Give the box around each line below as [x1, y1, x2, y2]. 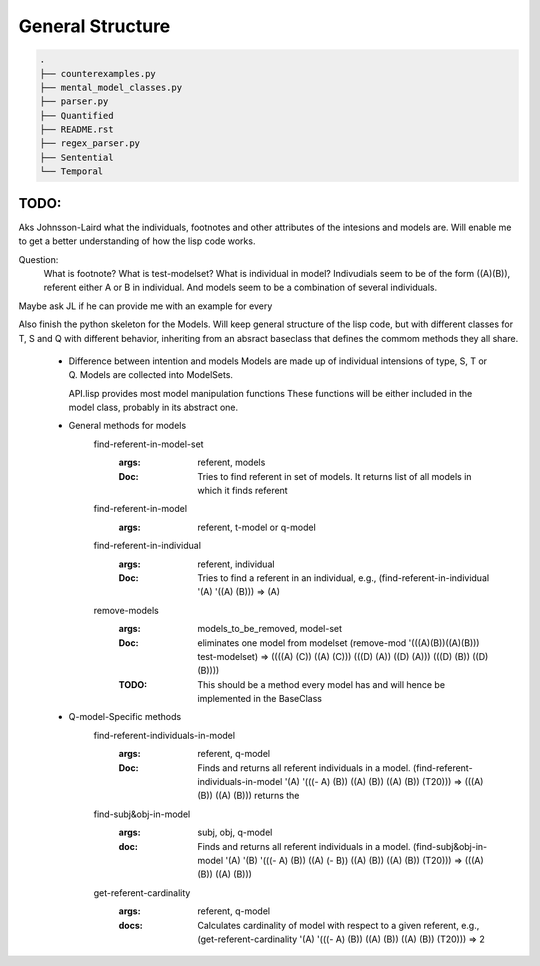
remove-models [93, 604, 159, 616]
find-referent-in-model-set [93, 438, 204, 450]
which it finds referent [197, 485, 289, 497]
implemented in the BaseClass [197, 693, 322, 705]
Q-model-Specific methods [68, 711, 182, 723]
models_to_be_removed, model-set [197, 623, 343, 635]
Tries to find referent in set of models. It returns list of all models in [197, 470, 472, 482]
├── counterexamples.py [39, 68, 157, 79]
